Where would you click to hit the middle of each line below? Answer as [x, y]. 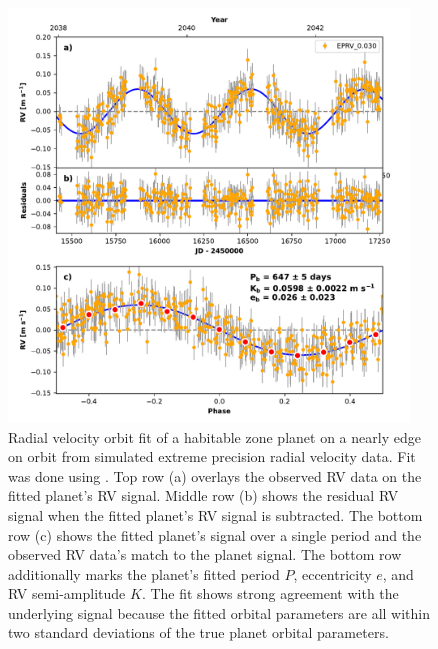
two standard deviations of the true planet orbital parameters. [198, 632]
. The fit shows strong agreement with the [270, 593]
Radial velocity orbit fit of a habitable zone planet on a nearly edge [214, 436]
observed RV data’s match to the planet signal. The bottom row [205, 554]
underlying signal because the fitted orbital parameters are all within [219, 612]
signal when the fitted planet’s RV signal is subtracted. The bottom [215, 514]
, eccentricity [332, 573]
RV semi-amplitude [67, 593]
